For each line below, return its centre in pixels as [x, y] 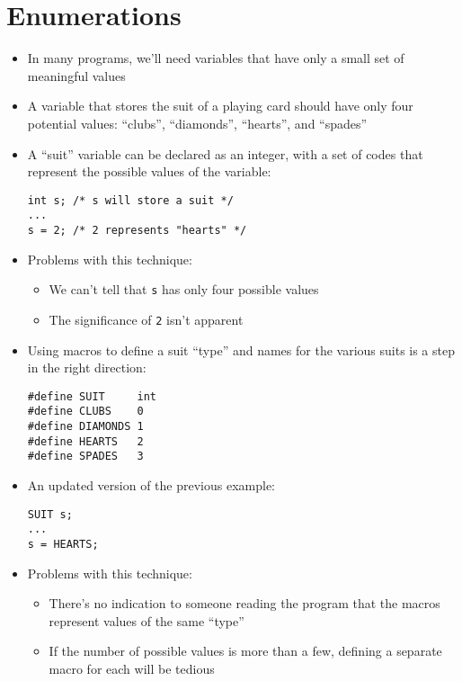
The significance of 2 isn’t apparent [146, 319]
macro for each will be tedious [132, 668]
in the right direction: [87, 367]
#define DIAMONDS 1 [85, 427]
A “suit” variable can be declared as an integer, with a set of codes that [225, 153]
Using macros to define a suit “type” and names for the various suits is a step [241, 349]
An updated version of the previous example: [151, 485]
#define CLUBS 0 [85, 412]
